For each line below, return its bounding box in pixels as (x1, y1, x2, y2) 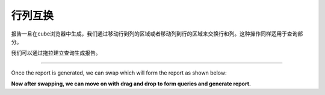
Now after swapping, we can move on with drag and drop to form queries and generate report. (11, 80, 251, 87)
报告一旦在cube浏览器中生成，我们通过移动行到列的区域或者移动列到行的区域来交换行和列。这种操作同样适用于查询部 (11, 30, 303, 37)
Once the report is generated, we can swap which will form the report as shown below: (11, 69, 227, 76)
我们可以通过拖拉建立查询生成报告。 (11, 49, 101, 57)
